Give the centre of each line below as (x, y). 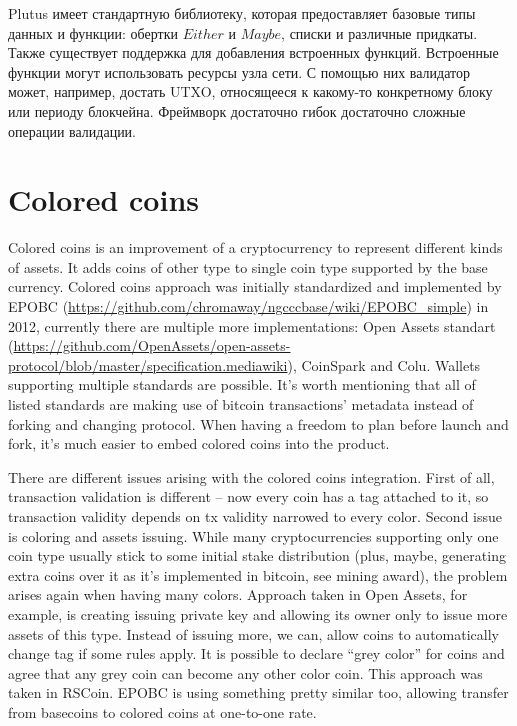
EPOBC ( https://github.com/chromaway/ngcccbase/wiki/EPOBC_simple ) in (248, 306)
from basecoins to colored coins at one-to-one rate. (162, 711)
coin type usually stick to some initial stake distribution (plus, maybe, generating (257, 555)
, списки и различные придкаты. (379, 32)
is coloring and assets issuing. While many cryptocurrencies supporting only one (253, 535)
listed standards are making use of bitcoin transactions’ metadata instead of (241, 404)
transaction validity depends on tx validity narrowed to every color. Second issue (255, 516)
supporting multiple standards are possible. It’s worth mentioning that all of (242, 384)
